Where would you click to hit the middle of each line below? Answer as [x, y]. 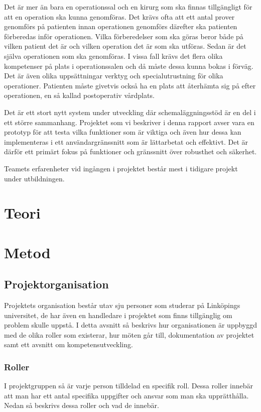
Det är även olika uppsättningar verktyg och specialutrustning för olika [114, 76]
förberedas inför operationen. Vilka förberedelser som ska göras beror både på [124, 36]
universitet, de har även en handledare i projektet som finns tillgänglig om [118, 315]
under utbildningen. [34, 178]
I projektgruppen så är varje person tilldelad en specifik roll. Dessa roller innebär [129, 386]
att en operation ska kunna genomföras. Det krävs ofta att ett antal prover [119, 16]
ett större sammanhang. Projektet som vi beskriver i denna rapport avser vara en [129, 122]
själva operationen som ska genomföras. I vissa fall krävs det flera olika [113, 56]
